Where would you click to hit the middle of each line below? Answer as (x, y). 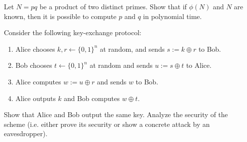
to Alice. (199, 65)
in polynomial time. (172, 16)
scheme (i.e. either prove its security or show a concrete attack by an (107, 124)
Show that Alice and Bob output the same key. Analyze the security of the (116, 114)
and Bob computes (92, 98)
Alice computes (38, 81)
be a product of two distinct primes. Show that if (113, 6)
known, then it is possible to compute (60, 16)
